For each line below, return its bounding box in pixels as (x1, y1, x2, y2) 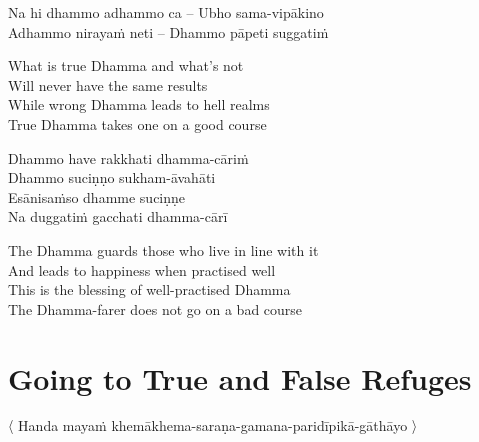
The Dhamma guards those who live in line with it (8, 239, 319, 260)
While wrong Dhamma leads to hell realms (8, 94, 270, 115)
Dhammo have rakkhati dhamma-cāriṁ (8, 147, 249, 168)
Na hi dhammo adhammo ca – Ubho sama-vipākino (8, 2, 324, 22)
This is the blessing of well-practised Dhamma (8, 279, 291, 300)
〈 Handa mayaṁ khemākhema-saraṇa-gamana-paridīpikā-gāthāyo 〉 (8, 415, 418, 436)
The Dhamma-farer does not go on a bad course (8, 298, 303, 319)
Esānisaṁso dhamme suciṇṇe (8, 186, 186, 207)
